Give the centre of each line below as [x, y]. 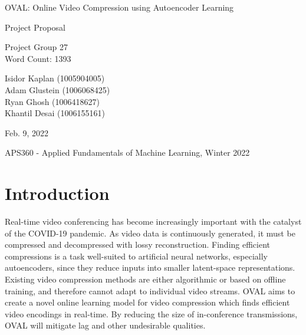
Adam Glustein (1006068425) [57, 89]
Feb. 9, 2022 [27, 132]
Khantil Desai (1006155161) [55, 113]
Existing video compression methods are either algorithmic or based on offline [145, 279]
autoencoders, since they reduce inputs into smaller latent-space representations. [150, 267]
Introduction [57, 193]
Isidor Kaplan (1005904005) [55, 78]
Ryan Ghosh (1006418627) [52, 101]
